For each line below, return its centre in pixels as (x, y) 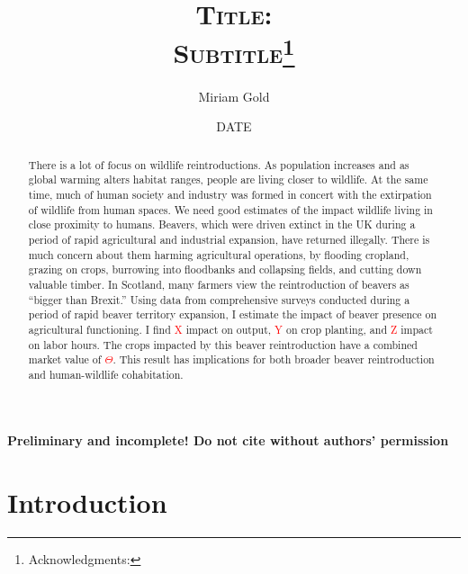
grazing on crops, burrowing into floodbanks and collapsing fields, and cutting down (225, 269)
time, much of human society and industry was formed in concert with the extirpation (230, 194)
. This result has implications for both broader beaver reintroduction (274, 359)
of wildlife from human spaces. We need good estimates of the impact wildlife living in (230, 209)
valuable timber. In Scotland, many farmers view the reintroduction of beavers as (219, 284)
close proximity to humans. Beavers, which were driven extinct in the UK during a (222, 224)
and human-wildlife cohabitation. (106, 374)
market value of (65, 359)
